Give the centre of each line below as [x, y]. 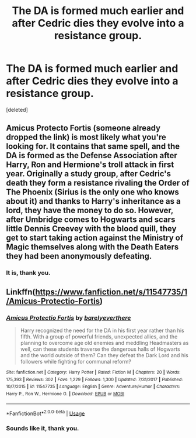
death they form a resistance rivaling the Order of [98, 183]
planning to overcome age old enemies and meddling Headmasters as [104, 343]
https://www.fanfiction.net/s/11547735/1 [111, 292]
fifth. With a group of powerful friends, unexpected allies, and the [99, 336]
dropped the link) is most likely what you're [86, 137]
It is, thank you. [28, 273]
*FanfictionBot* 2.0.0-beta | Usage [45, 413]
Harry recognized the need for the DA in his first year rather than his [102, 330]
